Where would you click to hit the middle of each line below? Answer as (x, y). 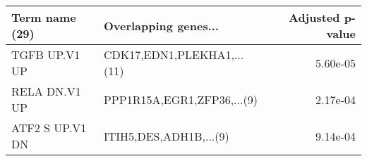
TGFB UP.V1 (46, 54)
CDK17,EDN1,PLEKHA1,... (174, 54)
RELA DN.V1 (46, 91)
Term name (44, 17)
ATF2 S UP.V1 (49, 128)
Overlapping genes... (161, 25)
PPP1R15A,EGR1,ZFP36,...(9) (180, 99)
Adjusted (314, 17)
